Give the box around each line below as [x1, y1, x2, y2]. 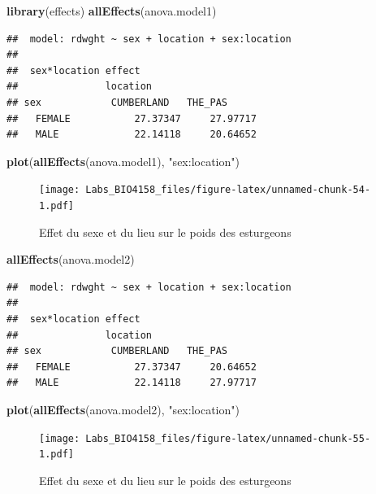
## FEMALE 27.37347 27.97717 [6, 112, 257, 125]
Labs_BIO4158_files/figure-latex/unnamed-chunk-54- [85, 184, 371, 196]
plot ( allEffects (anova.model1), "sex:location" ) [6, 152, 240, 169]
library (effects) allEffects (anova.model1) [6, 2, 217, 19]
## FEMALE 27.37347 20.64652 [6, 361, 257, 373]
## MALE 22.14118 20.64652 [6, 129, 257, 141]
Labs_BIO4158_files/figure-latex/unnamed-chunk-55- [85, 432, 371, 444]
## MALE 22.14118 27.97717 [6, 377, 257, 389]
